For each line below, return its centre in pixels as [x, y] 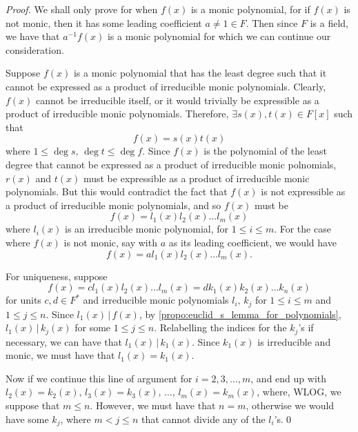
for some [93, 327]
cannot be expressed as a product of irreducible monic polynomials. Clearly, [166, 86]
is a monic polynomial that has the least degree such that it [200, 73]
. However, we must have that [153, 405]
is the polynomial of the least [265, 151]
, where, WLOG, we [299, 392]
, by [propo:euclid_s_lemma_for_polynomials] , [240, 314]
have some [27, 419]
